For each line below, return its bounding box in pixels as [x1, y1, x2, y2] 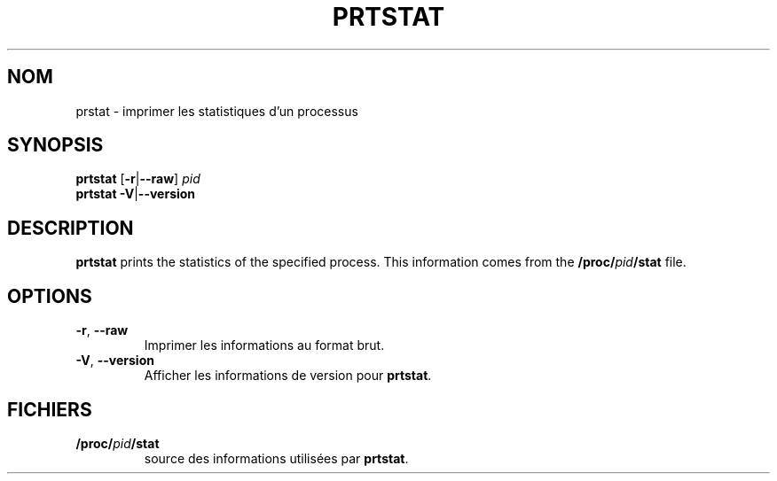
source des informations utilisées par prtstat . [144, 450, 409, 466]
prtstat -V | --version [75, 186, 196, 202]
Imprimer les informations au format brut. [144, 337, 385, 353]
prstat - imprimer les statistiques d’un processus [75, 103, 358, 119]
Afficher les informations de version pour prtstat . [144, 368, 432, 384]
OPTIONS [7, 284, 92, 307]
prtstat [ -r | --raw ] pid [75, 171, 200, 187]
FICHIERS [7, 398, 92, 421]
